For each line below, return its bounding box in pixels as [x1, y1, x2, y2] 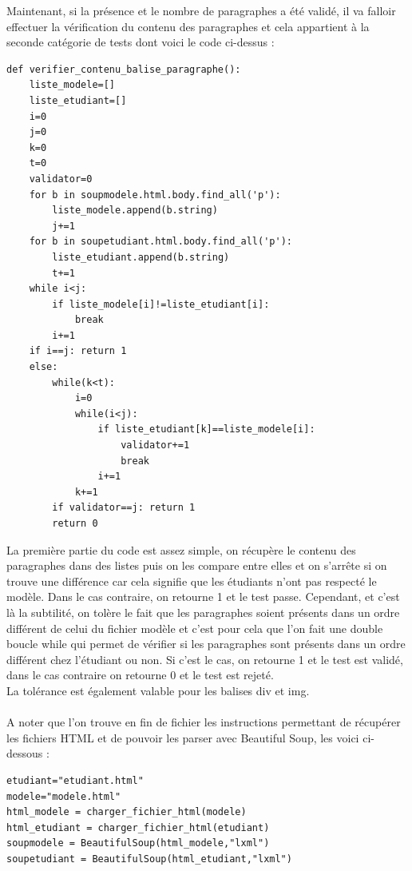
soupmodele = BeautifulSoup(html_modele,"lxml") [6, 837, 270, 849]
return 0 [52, 518, 98, 529]
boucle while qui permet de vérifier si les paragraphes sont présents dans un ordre [6, 635, 406, 652]
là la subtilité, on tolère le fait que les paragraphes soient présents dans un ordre [6, 603, 400, 620]
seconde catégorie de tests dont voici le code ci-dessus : [6, 34, 275, 50]
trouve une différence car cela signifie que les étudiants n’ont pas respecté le [6, 572, 377, 589]
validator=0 [29, 173, 93, 185]
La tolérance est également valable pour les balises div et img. [6, 682, 310, 698]
